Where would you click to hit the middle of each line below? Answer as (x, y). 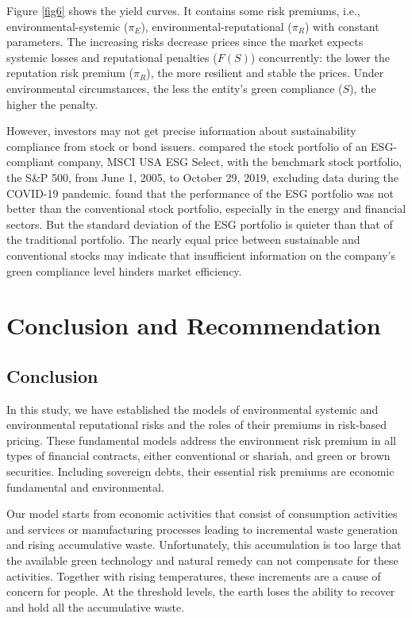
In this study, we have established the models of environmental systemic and (193, 409)
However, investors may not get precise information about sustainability (181, 131)
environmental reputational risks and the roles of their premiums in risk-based (197, 425)
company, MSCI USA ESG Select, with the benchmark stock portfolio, (230, 162)
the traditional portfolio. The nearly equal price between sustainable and (183, 239)
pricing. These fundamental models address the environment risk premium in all (201, 440)
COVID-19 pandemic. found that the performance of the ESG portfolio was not (200, 193)
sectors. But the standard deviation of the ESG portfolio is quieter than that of (200, 224)
